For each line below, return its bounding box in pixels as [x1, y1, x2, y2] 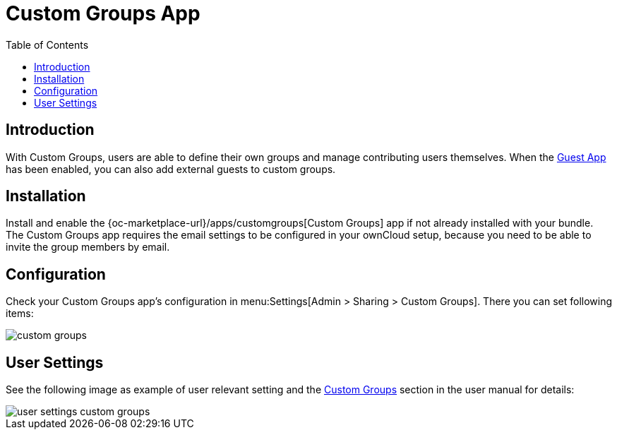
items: [6, 307, 34, 320]
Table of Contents [6, 38, 89, 51]
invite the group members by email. [6, 241, 170, 254]
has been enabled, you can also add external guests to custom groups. [6, 162, 336, 175]
